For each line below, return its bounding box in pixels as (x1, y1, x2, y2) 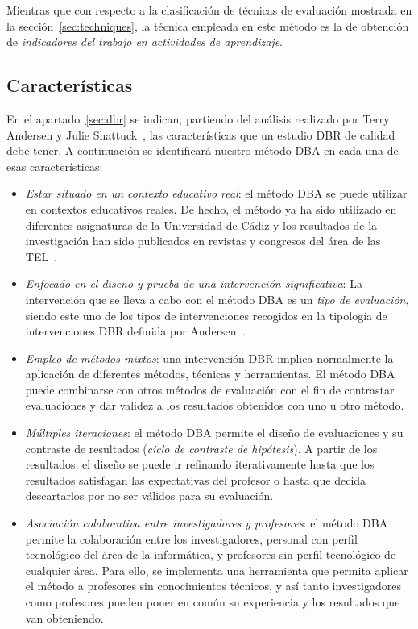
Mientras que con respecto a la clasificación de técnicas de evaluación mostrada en (6, 2, 412, 18)
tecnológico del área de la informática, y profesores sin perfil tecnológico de (25, 546, 396, 563)
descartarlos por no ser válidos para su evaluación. (25, 487, 274, 504)
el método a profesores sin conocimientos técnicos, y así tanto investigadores (25, 577, 401, 594)
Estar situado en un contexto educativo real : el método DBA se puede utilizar (25, 185, 408, 202)
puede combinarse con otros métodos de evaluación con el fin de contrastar (25, 381, 395, 398)
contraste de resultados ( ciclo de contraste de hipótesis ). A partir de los (25, 439, 378, 456)
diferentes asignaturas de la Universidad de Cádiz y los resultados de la (25, 216, 378, 233)
